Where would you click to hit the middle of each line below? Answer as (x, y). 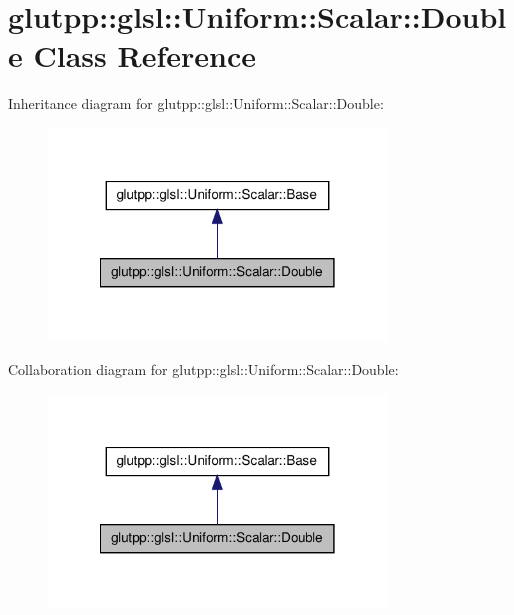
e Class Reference (132, 55)
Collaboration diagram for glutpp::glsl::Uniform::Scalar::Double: (203, 368)
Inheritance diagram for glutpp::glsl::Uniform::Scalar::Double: (196, 103)
